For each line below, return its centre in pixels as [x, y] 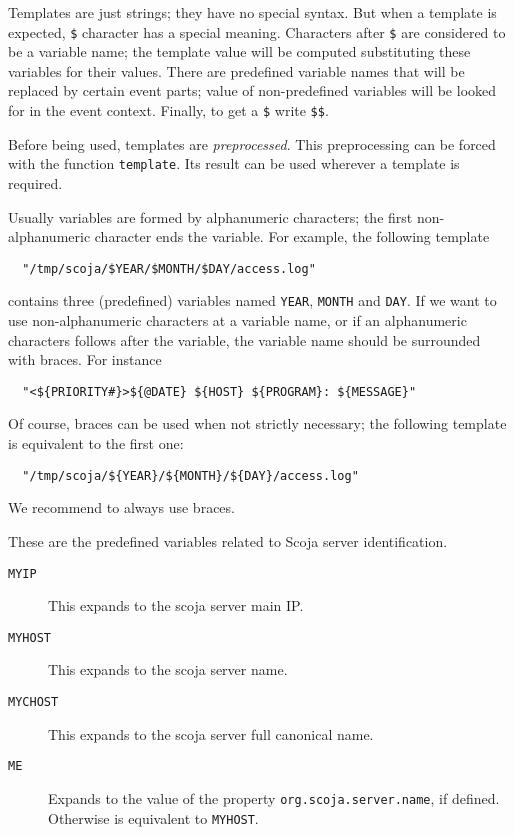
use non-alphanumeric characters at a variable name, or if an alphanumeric [237, 320]
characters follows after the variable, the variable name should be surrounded [244, 339]
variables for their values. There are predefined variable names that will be [236, 70]
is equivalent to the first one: [96, 443]
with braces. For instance [85, 359]
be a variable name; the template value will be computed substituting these [239, 51]
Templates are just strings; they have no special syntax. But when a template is [252, 12]
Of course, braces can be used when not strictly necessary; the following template [257, 423]
